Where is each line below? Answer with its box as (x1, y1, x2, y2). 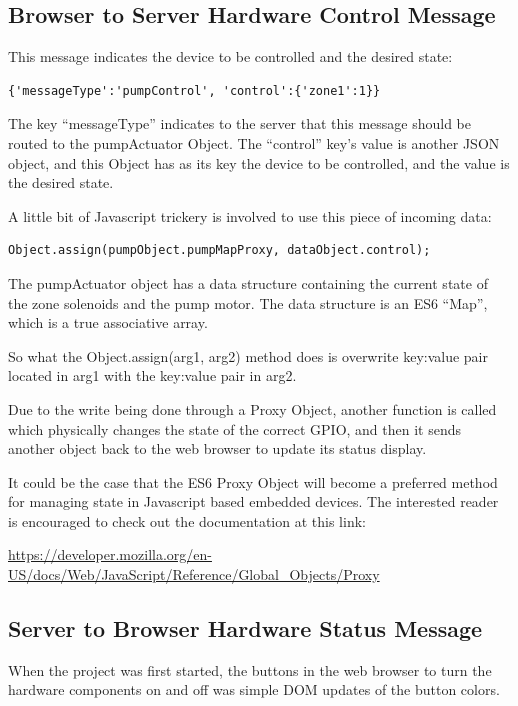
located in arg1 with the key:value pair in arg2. (8, 365, 297, 386)
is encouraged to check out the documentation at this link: (8, 510, 366, 531)
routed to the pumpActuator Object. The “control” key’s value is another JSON (8, 132, 500, 153)
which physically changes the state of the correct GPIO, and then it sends (8, 418, 462, 439)
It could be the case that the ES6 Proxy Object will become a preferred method (8, 471, 498, 492)
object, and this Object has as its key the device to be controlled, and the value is (8, 152, 510, 173)
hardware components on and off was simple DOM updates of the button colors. (8, 679, 500, 700)
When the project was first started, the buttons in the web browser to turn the (8, 659, 492, 680)
